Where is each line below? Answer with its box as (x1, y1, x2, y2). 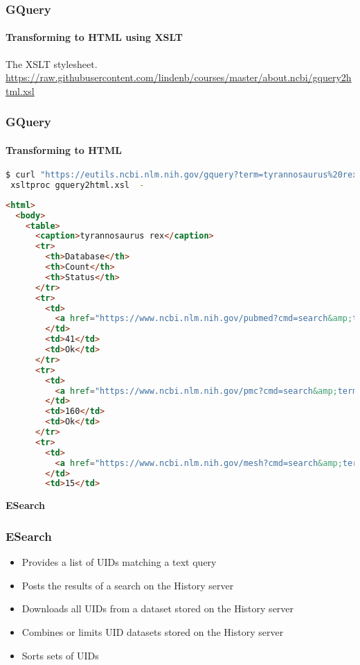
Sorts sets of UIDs (21, 648, 99, 662)
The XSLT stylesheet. (6, 56, 98, 71)
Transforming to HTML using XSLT (6, 30, 183, 44)
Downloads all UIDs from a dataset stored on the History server (21, 601, 294, 616)
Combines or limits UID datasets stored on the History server (21, 624, 284, 639)
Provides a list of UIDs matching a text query (21, 555, 217, 569)
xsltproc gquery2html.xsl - (10, 180, 145, 190)
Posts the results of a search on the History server (21, 578, 234, 592)
